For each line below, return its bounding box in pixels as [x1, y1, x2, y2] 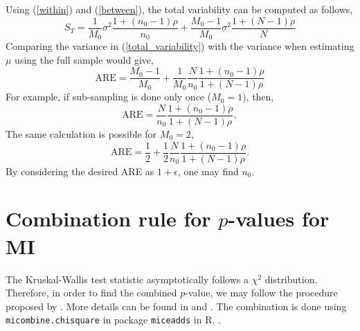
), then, [242, 89, 274, 104]
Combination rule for [6, 204, 211, 233]
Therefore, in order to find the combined [6, 285, 177, 300]
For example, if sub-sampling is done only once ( [6, 89, 212, 104]
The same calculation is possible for [6, 127, 157, 141]
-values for [228, 204, 330, 233]
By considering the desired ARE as [6, 163, 154, 178]
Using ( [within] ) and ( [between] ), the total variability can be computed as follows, [6, 2, 353, 16]
